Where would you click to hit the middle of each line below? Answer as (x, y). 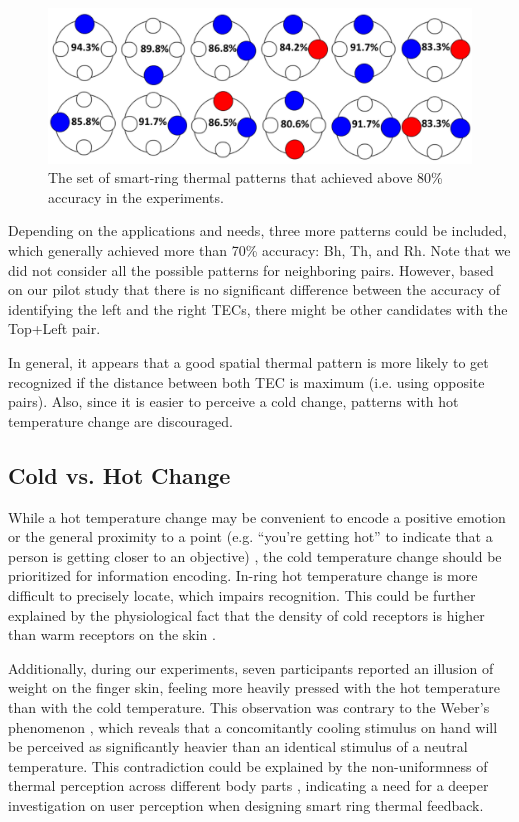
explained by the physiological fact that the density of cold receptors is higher (246, 614)
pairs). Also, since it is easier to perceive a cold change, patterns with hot (233, 401)
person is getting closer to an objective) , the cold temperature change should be (255, 555)
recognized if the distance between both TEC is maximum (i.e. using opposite (246, 381)
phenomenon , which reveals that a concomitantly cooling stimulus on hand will (253, 726)
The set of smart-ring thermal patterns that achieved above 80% (245, 177)
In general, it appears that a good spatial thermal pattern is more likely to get (248, 362)
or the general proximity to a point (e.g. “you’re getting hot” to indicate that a (250, 536)
